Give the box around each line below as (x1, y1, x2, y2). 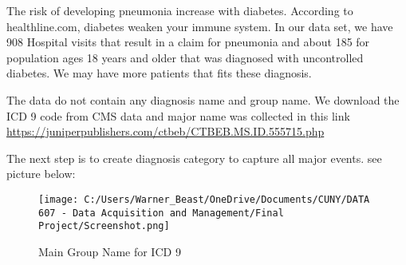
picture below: (6, 165, 76, 182)
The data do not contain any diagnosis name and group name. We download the (6, 91, 400, 108)
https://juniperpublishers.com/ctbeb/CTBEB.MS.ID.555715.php (6, 123, 325, 140)
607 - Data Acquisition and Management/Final (38, 207, 284, 219)
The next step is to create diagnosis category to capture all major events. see (6, 149, 382, 166)
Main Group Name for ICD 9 (38, 243, 181, 259)
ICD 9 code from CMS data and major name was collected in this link (6, 107, 350, 124)
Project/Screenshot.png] (38, 220, 170, 232)
